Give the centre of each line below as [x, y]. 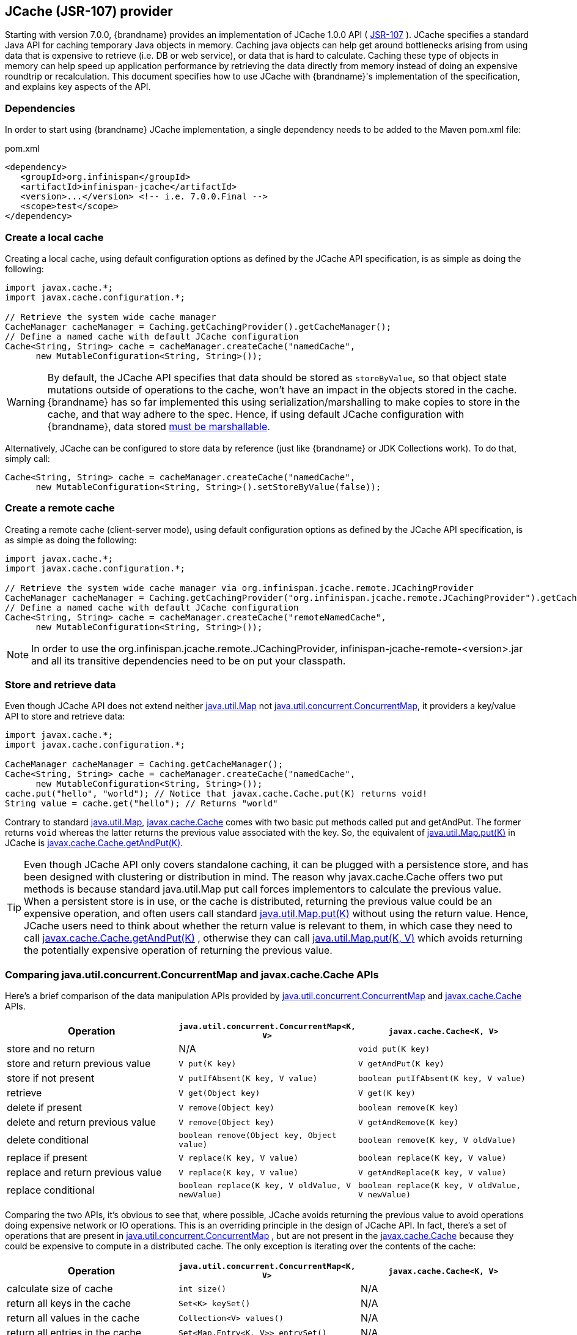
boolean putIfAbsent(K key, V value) [442, 1078]
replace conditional [51, 1190]
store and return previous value [79, 1064]
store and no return [51, 1049]
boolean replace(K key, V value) [432, 1158]
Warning [26, 402]
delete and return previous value [81, 1122]
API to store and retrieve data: [65, 716]
